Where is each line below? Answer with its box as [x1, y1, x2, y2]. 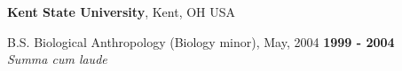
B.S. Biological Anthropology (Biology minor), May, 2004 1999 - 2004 [7, 32, 395, 51]
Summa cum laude [7, 50, 107, 68]
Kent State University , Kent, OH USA [7, 3, 236, 20]
